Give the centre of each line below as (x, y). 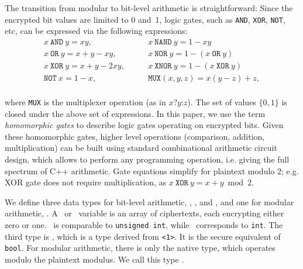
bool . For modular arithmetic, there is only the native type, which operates (140, 248)
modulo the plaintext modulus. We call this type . (94, 259)
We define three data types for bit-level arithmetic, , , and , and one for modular (149, 201)
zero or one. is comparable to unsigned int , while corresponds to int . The (144, 225)
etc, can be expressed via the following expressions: (96, 31)
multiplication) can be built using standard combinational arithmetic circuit (141, 148)
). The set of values (222, 102)
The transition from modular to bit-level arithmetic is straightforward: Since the (149, 8)
